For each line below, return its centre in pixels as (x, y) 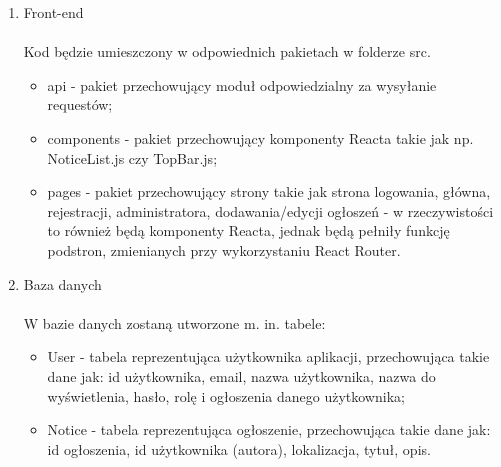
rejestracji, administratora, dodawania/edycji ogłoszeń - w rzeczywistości (270, 210)
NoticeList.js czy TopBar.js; (132, 157)
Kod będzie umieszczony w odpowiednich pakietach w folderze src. (227, 51)
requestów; (80, 104)
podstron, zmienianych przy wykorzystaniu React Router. (224, 249)
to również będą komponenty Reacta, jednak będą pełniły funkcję (248, 230)
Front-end (53, 12)
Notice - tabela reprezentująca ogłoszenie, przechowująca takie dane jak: (269, 429)
